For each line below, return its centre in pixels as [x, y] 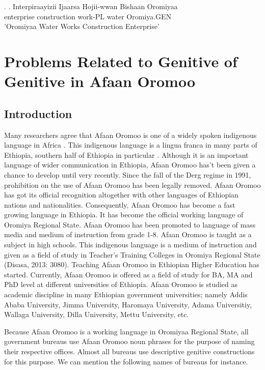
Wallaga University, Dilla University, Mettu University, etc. [97, 314]
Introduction [38, 113]
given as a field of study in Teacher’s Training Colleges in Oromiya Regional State [132, 254]
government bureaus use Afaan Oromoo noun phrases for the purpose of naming [129, 341]
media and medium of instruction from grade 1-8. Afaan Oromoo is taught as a [128, 234]
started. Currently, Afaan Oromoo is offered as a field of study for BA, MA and [128, 274]
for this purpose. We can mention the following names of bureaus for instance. [126, 361]
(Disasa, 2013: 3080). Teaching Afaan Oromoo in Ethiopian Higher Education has [132, 264]
